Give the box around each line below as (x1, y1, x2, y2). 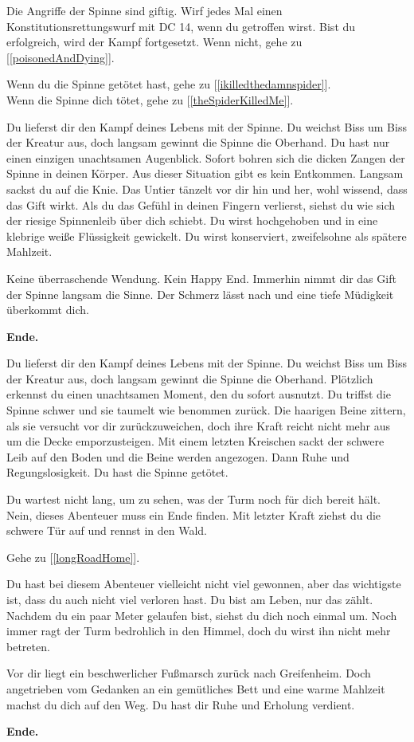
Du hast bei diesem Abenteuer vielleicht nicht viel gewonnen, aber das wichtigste (6, 575, 401, 592)
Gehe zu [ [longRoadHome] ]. (6, 548, 140, 565)
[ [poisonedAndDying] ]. (6, 49, 115, 65)
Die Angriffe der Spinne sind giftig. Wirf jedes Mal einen (6, 2, 283, 18)
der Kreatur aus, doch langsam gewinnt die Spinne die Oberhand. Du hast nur (6, 134, 390, 151)
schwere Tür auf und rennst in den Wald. (6, 522, 207, 539)
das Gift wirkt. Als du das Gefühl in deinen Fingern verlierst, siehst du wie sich (6, 196, 395, 213)
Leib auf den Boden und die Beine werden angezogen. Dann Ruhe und (6, 448, 350, 465)
